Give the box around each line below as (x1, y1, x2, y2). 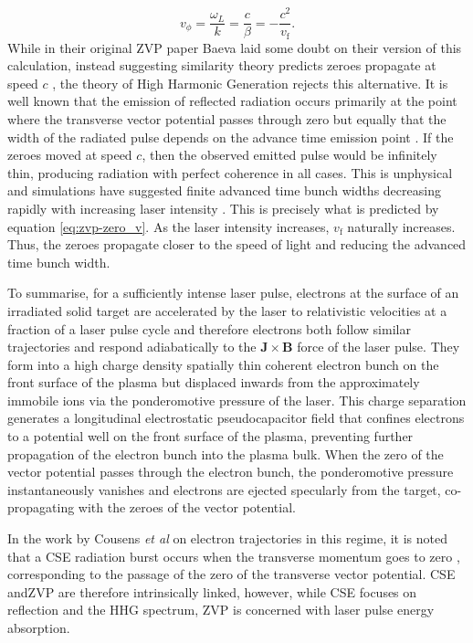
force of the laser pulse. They (297, 337, 460, 356)
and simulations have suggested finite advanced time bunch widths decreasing (7, 181, 441, 200)
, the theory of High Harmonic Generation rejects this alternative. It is (52, 73, 448, 92)
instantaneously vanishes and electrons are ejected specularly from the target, (7, 480, 441, 499)
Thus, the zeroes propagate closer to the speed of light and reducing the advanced (7, 235, 467, 254)
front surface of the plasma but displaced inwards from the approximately (7, 373, 420, 392)
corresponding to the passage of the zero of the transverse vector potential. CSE (7, 564, 456, 584)
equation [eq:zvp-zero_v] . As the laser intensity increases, (7, 216, 330, 236)
